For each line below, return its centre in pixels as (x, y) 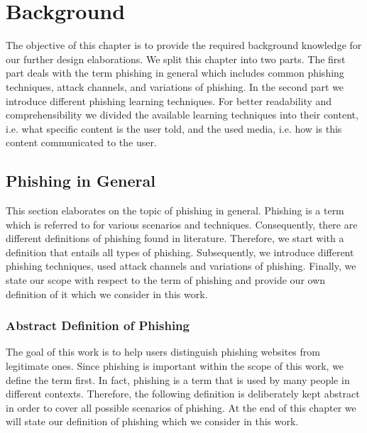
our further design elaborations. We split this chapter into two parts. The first (176, 59)
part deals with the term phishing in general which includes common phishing (175, 73)
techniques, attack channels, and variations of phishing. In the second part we (175, 86)
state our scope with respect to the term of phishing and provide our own (166, 280)
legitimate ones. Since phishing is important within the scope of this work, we (175, 366)
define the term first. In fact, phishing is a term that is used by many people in (178, 379)
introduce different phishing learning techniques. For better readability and (169, 100)
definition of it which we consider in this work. (107, 294)
